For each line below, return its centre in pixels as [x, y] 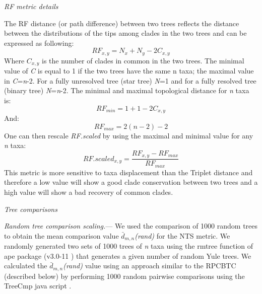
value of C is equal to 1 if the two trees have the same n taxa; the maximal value [129, 71]
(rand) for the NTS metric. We [182, 235]
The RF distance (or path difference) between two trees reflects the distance [122, 23]
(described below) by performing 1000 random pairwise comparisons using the [124, 276]
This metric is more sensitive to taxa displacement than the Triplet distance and [128, 172]
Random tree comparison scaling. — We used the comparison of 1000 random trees [131, 226]
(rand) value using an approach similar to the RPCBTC [150, 266]
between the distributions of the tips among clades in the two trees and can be [125, 33]
